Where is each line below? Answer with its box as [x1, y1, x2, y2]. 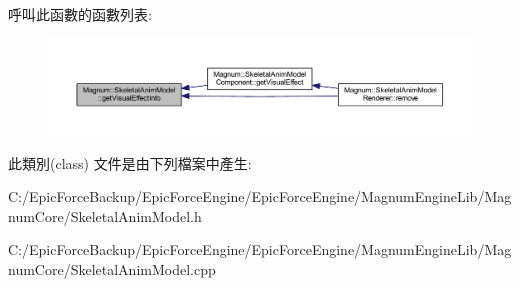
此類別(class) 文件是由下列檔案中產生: [8, 152, 252, 173]
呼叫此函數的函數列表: [8, 4, 152, 24]
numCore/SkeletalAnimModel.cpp [8, 259, 216, 280]
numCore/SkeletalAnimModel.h [8, 205, 202, 226]
